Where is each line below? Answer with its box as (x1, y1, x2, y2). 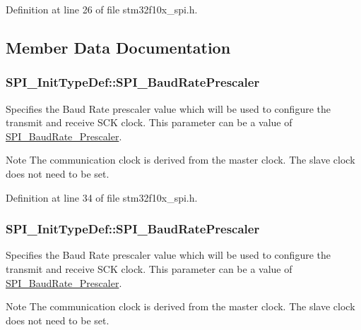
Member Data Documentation (6, 36, 231, 58)
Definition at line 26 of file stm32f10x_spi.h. (6, 2, 198, 16)
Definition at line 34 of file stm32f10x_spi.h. (6, 190, 198, 204)
